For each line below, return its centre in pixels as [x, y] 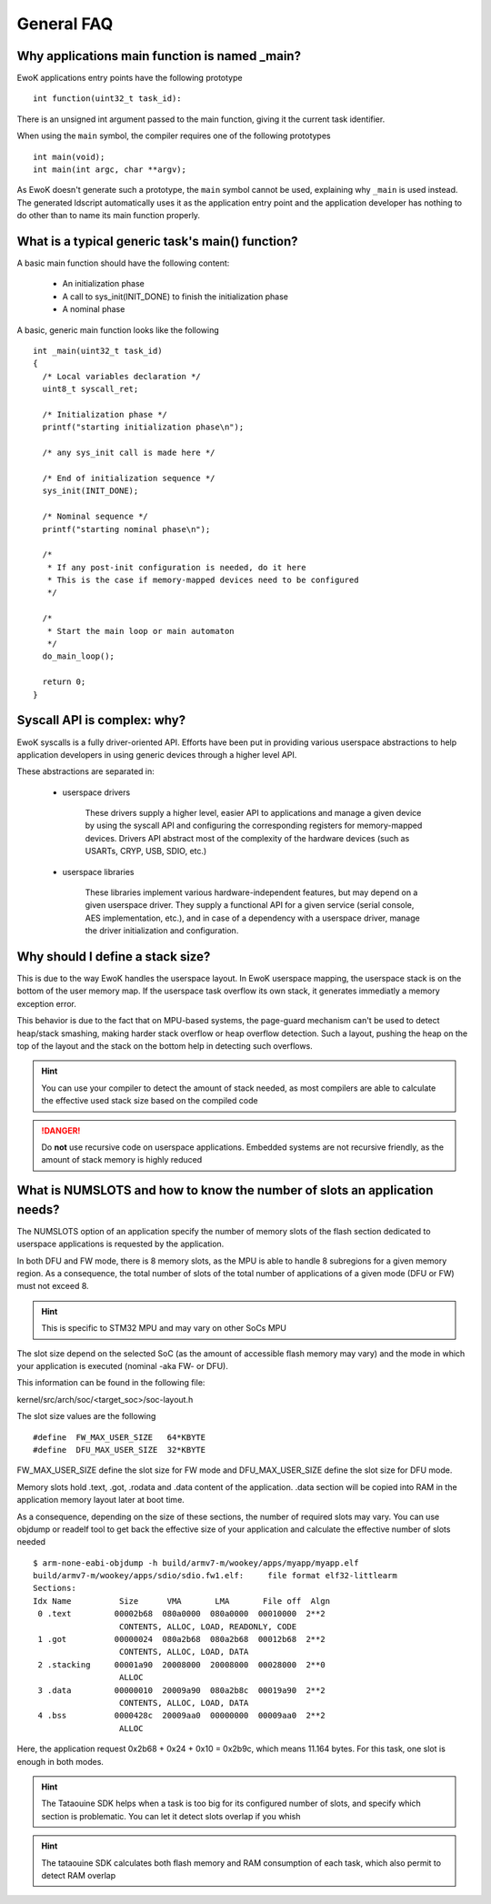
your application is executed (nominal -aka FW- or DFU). [123, 1366]
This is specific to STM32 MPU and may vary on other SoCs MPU [164, 1328]
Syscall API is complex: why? [101, 720]
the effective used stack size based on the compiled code [150, 1101]
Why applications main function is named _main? [159, 56]
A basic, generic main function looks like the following [118, 330]
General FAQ [65, 24]
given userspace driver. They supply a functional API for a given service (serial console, [250, 905]
